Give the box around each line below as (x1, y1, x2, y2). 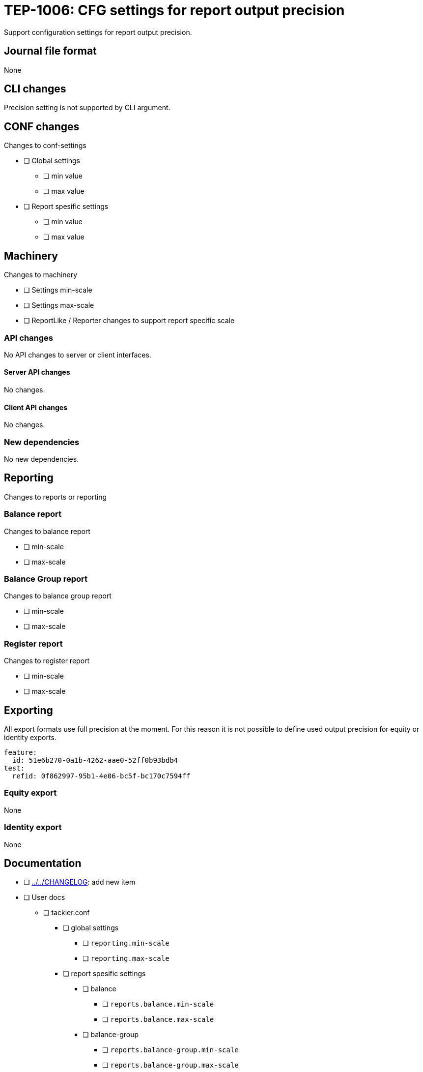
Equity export (4, 788, 57, 798)
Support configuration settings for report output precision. (4, 28, 192, 36)
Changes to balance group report (4, 592, 112, 600)
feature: (4, 748, 37, 756)
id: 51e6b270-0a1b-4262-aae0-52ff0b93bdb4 (12, 756, 178, 764)
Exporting (4, 704, 53, 716)
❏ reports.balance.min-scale (102, 1000, 214, 1009)
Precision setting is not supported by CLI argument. (4, 103, 170, 112)
